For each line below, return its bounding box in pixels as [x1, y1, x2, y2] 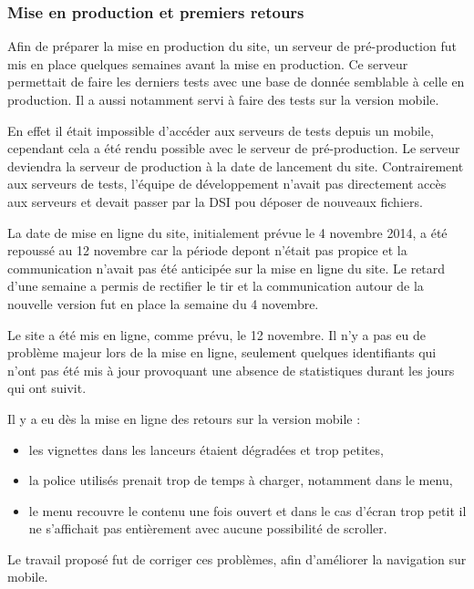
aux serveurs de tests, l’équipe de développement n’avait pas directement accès [7, 174, 447, 193]
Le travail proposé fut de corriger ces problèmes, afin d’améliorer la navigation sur [7, 549, 467, 568]
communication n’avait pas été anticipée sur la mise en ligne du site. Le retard [7, 258, 446, 277]
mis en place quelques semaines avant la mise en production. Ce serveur [7, 54, 408, 73]
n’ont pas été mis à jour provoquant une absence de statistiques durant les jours [7, 360, 455, 379]
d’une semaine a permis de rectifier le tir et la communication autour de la [7, 276, 424, 295]
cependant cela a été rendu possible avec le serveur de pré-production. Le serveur [7, 139, 460, 158]
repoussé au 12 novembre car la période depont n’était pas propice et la [7, 241, 407, 260]
